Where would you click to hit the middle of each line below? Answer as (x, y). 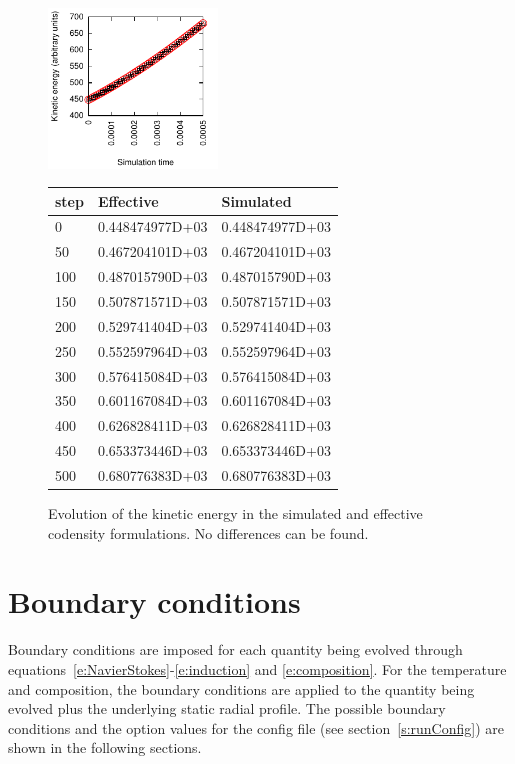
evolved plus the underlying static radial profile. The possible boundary (227, 708)
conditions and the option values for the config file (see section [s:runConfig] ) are (256, 727)
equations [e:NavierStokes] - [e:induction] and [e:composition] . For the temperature (257, 668)
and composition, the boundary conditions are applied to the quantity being (241, 688)
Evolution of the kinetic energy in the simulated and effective (235, 513)
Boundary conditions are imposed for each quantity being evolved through (235, 649)
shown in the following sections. (105, 747)
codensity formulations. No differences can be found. (208, 532)
